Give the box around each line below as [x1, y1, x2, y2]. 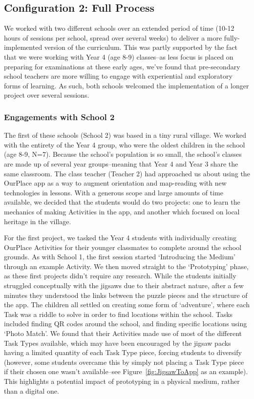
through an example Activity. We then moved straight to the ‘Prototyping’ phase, [4, 261, 249, 271]
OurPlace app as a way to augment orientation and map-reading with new [4, 178, 227, 188]
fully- [224, 32, 240, 42]
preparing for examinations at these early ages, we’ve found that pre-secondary [4, 61, 240, 71]
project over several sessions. [4, 90, 89, 100]
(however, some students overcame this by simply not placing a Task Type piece [4, 357, 244, 367]
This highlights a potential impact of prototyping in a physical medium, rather [4, 376, 240, 386]
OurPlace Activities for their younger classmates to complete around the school [4, 242, 242, 252]
